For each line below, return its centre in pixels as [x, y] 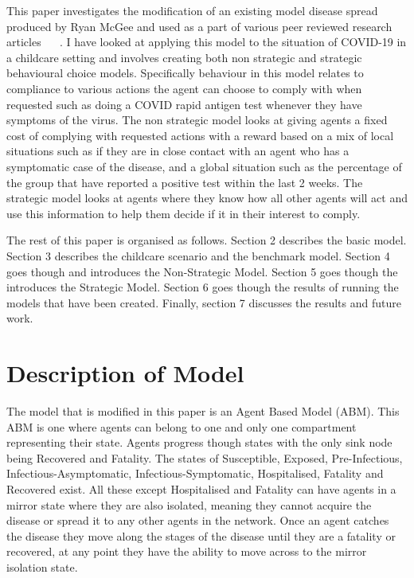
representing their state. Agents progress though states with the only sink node [199, 442]
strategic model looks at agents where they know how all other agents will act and [207, 198]
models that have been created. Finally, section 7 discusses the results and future [204, 302]
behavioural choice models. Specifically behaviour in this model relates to [185, 73]
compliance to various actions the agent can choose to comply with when [184, 88]
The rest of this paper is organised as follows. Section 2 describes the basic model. [207, 240]
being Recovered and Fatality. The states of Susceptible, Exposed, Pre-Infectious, [205, 457]
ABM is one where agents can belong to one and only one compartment [182, 426]
